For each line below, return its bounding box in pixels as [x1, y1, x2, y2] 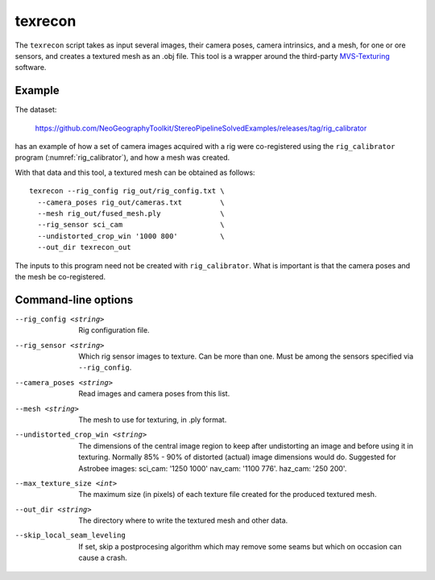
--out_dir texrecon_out [37, 242, 132, 252]
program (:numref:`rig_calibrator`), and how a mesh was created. [14, 153, 230, 163]
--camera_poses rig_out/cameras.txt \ [37, 197, 225, 207]
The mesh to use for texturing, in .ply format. [78, 415, 227, 425]
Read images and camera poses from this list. [78, 389, 230, 399]
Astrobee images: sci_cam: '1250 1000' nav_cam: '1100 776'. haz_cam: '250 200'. [78, 463, 347, 473]
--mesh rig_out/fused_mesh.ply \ [37, 209, 225, 217]
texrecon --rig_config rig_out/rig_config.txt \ [29, 186, 225, 196]
